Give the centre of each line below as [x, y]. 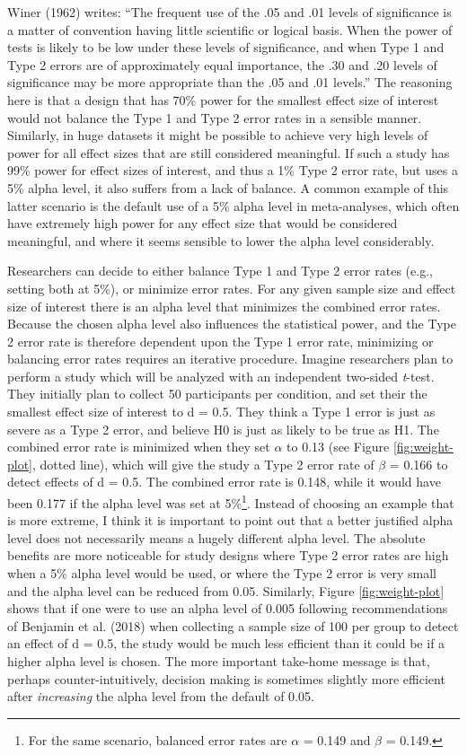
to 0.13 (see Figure [338, 447]
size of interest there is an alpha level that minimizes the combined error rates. [224, 306]
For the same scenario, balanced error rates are [158, 739]
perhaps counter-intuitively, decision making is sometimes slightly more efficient [226, 678]
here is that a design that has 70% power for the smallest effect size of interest [223, 99]
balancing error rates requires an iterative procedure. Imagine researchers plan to [230, 359]
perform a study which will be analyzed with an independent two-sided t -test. [221, 376]
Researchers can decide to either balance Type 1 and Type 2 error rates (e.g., [220, 271]
